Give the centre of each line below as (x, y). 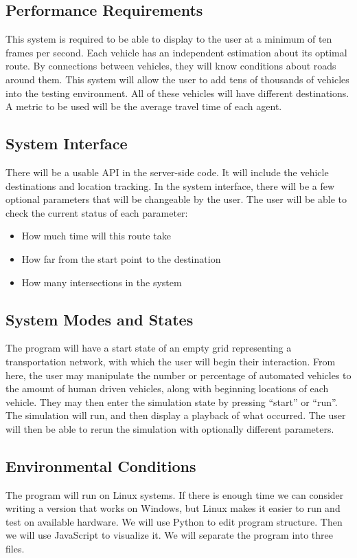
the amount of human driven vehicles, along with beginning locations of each (167, 388)
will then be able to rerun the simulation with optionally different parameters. (170, 428)
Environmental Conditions (101, 465)
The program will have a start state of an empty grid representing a (149, 348)
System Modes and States (100, 319)
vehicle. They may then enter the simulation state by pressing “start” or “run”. (172, 401)
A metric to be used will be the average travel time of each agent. (144, 106)
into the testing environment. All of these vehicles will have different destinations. (177, 93)
